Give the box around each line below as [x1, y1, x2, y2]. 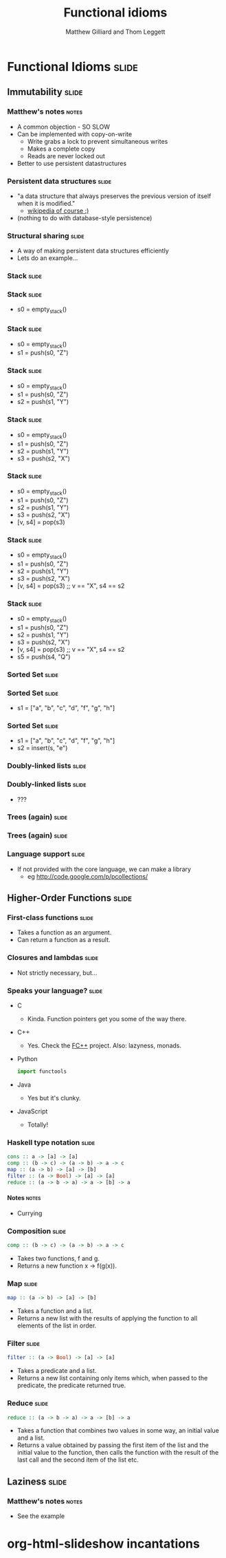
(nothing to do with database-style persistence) [16, 213, 152, 222]
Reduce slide [7, 1398, 49, 1408]
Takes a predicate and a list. [16, 1367, 97, 1375]
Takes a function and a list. [16, 1307, 93, 1315]
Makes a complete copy [27, 145, 95, 153]
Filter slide [7, 1338, 40, 1348]
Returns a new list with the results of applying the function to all [16, 1314, 198, 1323]
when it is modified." [16, 199, 76, 207]
